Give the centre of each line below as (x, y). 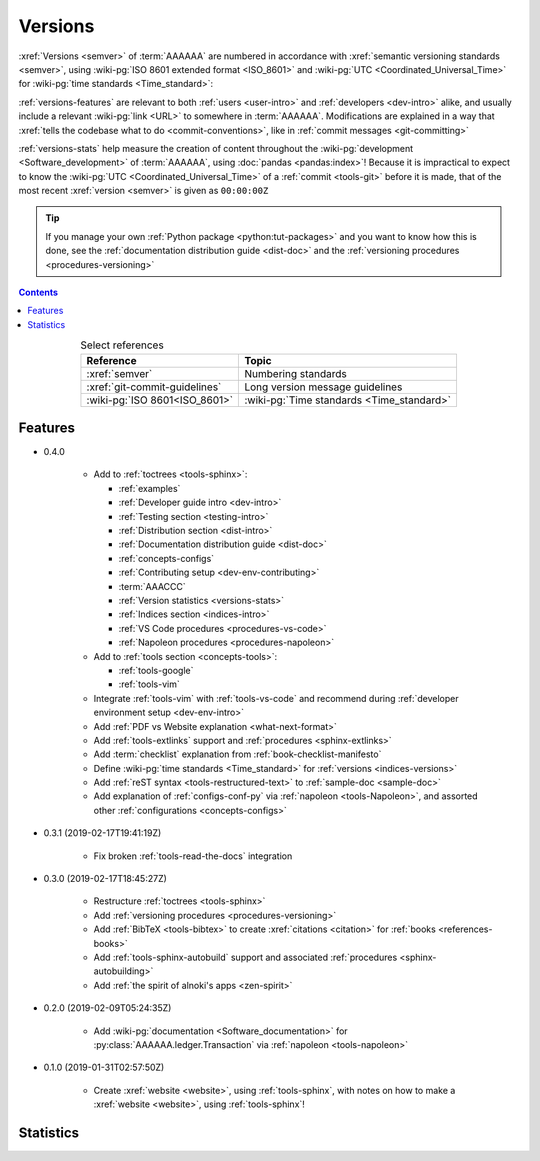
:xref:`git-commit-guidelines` (154, 387)
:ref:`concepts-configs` (166, 558)
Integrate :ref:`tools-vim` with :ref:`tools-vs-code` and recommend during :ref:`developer (276, 698)
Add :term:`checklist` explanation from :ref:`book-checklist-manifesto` (237, 754)
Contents (38, 292)
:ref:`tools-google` (156, 670)
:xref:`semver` (119, 373)
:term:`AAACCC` (152, 586)
